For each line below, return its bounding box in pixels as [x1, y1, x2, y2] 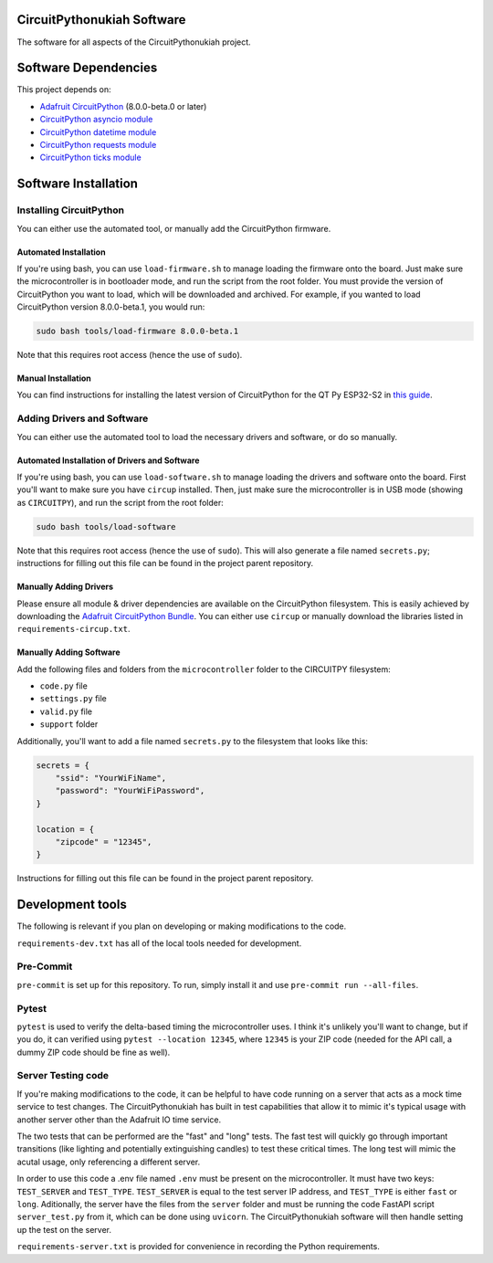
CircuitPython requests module [39, 139, 157, 150]
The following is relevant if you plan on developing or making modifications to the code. [16, 921, 347, 931]
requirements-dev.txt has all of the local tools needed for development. [16, 937, 302, 949]
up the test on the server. [16, 1224, 112, 1235]
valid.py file [39, 706, 93, 717]
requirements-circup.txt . [16, 624, 131, 635]
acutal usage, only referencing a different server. [16, 1156, 201, 1167]
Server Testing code [16, 1069, 110, 1082]
